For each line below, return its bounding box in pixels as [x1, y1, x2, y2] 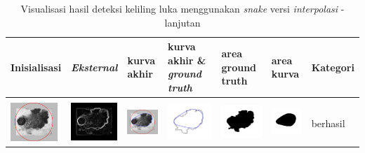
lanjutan [164, 15, 201, 29]
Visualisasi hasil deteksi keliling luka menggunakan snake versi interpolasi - [20, 1, 345, 15]
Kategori [311, 59, 354, 74]
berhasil [311, 115, 345, 130]
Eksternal [71, 59, 118, 74]
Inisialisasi [11, 59, 62, 74]
